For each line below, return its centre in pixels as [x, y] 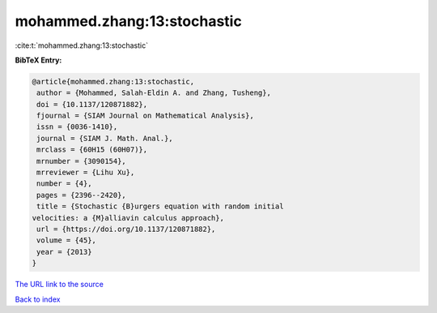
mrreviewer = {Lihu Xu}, [86, 173]
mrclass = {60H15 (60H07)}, [92, 150]
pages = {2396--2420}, [82, 195]
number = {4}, [64, 184]
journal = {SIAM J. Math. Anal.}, [105, 138]
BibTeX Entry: [38, 60]
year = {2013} [64, 252]
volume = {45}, [67, 240]
